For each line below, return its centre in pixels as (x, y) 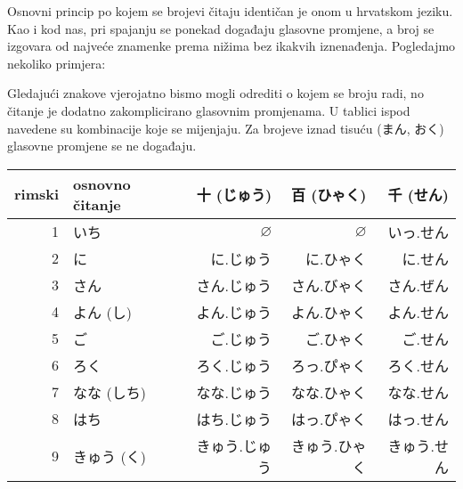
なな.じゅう (234, 392)
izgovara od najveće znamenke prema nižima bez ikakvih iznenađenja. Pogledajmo (231, 46)
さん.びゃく (329, 285)
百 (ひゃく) (329, 194)
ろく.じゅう (234, 365)
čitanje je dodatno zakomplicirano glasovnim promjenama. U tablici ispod (209, 110)
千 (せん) (418, 194)
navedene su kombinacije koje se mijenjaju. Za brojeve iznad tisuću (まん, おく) (226, 128)
